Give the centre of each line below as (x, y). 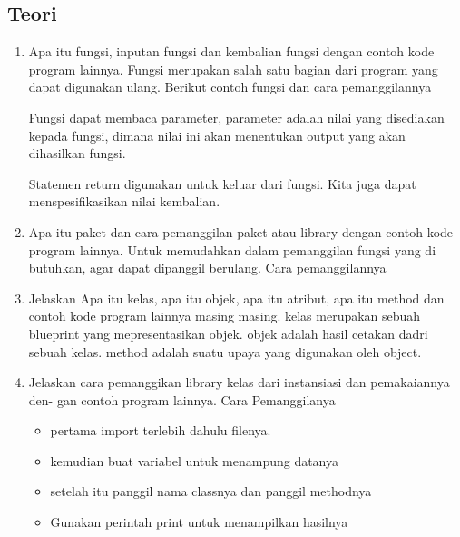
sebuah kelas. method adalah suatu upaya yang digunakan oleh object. (225, 351)
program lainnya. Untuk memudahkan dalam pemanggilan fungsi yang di (232, 249)
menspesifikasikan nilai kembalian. (124, 201)
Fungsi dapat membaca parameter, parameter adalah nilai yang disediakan (236, 117)
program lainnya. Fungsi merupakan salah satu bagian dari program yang (233, 69)
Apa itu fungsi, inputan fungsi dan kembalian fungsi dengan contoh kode (231, 51)
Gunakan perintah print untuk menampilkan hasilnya (199, 522)
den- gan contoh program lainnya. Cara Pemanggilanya (182, 399)
